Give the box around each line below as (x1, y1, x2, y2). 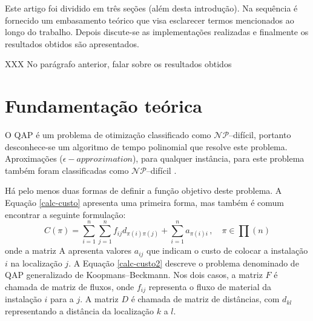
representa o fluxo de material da (148, 280, 272, 293)
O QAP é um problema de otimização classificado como (5, 128, 211, 141)
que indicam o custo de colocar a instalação (147, 244, 308, 257)
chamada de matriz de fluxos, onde (5, 280, 134, 293)
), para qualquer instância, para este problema (132, 152, 305, 165)
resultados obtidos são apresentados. (5, 37, 139, 50)
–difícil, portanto (229, 128, 291, 141)
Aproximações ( (5, 152, 63, 165)
